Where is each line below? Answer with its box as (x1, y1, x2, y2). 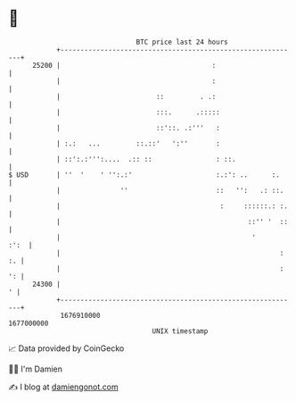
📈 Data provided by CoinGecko (8, 343, 125, 354)
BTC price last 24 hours (136, 38, 228, 46)
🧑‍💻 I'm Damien (8, 363, 63, 374)
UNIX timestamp (152, 326, 209, 336)
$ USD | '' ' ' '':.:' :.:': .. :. (8, 170, 280, 180)
